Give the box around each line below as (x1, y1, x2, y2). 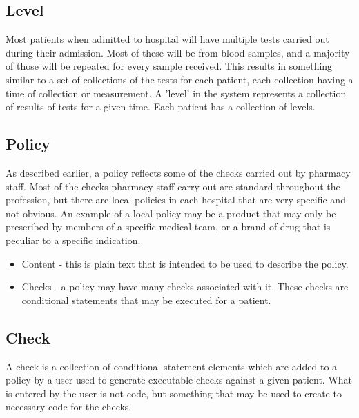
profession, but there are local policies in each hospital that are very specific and (6, 192, 346, 207)
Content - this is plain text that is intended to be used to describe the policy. (21, 256, 349, 270)
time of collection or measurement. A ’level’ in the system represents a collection (6, 86, 347, 100)
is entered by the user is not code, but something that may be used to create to (6, 386, 342, 400)
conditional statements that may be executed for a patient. (21, 292, 271, 307)
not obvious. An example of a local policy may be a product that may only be (6, 206, 336, 220)
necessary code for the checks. (6, 399, 132, 414)
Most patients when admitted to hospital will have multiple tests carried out (6, 32, 329, 46)
